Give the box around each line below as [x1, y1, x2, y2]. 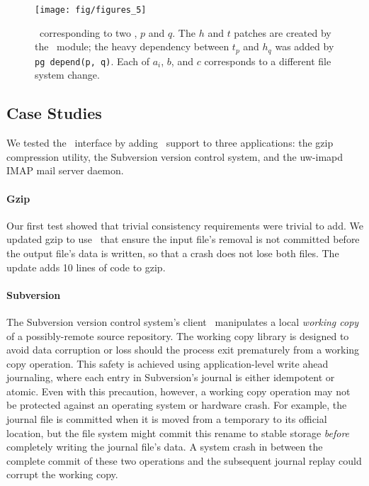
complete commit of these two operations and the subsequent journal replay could [6, 453, 362, 468]
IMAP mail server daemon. [6, 163, 124, 178]
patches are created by [234, 25, 331, 40]
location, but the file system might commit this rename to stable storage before [6, 425, 350, 440]
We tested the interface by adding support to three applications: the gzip [6, 135, 334, 150]
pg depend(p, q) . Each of [35, 53, 150, 68]
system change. [35, 67, 100, 82]
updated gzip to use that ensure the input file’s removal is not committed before [6, 232, 360, 247]
